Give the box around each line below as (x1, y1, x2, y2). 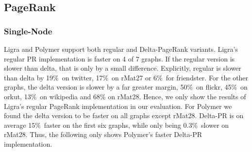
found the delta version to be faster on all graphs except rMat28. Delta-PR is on (4, 110, 244, 121)
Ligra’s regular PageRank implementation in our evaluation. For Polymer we (4, 101, 232, 111)
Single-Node (4, 25, 52, 37)
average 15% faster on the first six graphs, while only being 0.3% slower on (4, 120, 229, 130)
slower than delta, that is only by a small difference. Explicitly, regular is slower (4, 63, 241, 73)
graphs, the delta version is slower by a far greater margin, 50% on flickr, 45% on (4, 82, 248, 92)
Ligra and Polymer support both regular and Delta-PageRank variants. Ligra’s (4, 44, 238, 54)
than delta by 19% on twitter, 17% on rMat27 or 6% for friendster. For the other (4, 72, 249, 82)
